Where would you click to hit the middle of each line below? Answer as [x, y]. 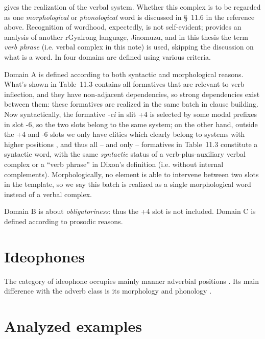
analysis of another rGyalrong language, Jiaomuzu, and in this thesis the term [126, 37]
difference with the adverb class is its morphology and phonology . [108, 291]
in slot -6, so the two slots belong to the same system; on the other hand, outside [131, 124]
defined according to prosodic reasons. [64, 221]
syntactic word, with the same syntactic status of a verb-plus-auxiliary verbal [125, 154]
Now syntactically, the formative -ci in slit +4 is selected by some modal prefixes [130, 114]
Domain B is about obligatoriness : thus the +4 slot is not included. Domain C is [130, 211]
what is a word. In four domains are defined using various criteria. [108, 56]
